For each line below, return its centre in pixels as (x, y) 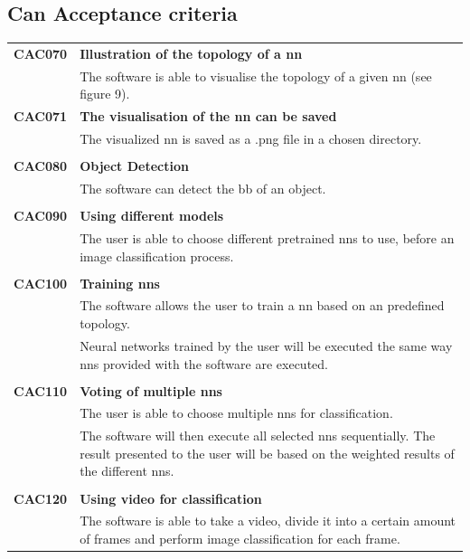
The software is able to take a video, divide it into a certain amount (268, 521)
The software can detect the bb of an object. (203, 189)
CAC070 (41, 53)
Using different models (152, 216)
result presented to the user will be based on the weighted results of (267, 453)
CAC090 (41, 216)
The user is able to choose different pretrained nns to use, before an (267, 237)
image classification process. (157, 256)
